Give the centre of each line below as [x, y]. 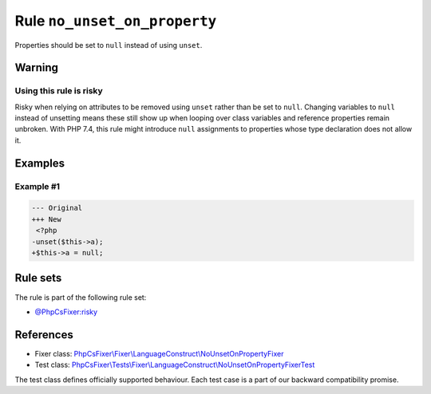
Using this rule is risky [59, 91]
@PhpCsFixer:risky [66, 312]
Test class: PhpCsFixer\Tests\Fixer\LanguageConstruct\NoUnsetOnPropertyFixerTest [175, 365]
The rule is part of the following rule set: [81, 297]
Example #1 [37, 186]
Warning [37, 68]
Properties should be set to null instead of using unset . [109, 45]
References [44, 335]
